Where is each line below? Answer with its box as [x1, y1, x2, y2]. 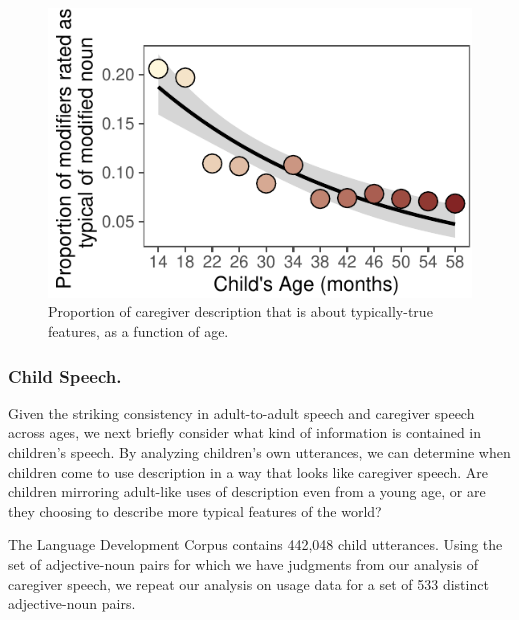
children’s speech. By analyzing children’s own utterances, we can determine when [8, 442, 511, 463]
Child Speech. [8, 363, 122, 388]
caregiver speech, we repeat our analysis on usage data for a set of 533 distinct [8, 573, 489, 594]
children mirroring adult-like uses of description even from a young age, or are [8, 481, 486, 502]
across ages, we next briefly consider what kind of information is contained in [8, 422, 482, 443]
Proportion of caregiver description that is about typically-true [48, 301, 433, 322]
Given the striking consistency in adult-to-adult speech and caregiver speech [8, 402, 475, 423]
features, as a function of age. [48, 321, 229, 342]
